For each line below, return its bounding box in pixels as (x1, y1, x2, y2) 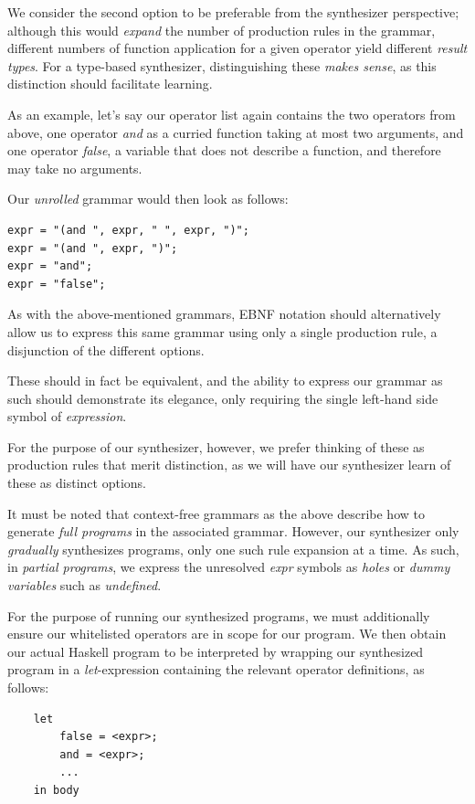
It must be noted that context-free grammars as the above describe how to (7, 503, 425, 523)
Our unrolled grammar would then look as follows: (7, 189, 289, 208)
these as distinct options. (7, 473, 146, 492)
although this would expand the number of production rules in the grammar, (7, 20, 436, 39)
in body (33, 783, 79, 797)
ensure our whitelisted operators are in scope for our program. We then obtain (7, 624, 447, 643)
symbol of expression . (7, 407, 127, 426)
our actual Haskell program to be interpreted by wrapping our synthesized (7, 641, 424, 661)
